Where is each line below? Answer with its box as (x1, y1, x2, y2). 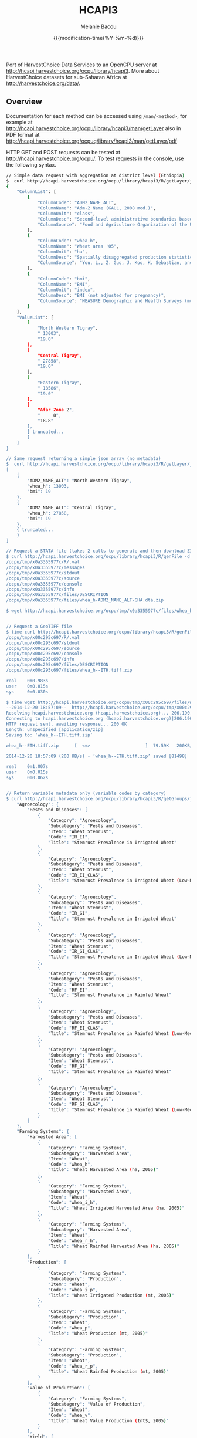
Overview (6, 97, 43, 107)
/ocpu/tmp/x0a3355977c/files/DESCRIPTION (6, 592, 109, 598)
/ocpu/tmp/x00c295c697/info (6, 657, 75, 662)
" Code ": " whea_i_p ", (47, 1287, 98, 1292)
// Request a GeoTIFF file (6, 624, 72, 630)
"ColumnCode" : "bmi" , (37, 276, 91, 282)
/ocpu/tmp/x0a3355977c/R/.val (6, 559, 80, 565)
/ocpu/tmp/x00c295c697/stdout (6, 640, 80, 646)
